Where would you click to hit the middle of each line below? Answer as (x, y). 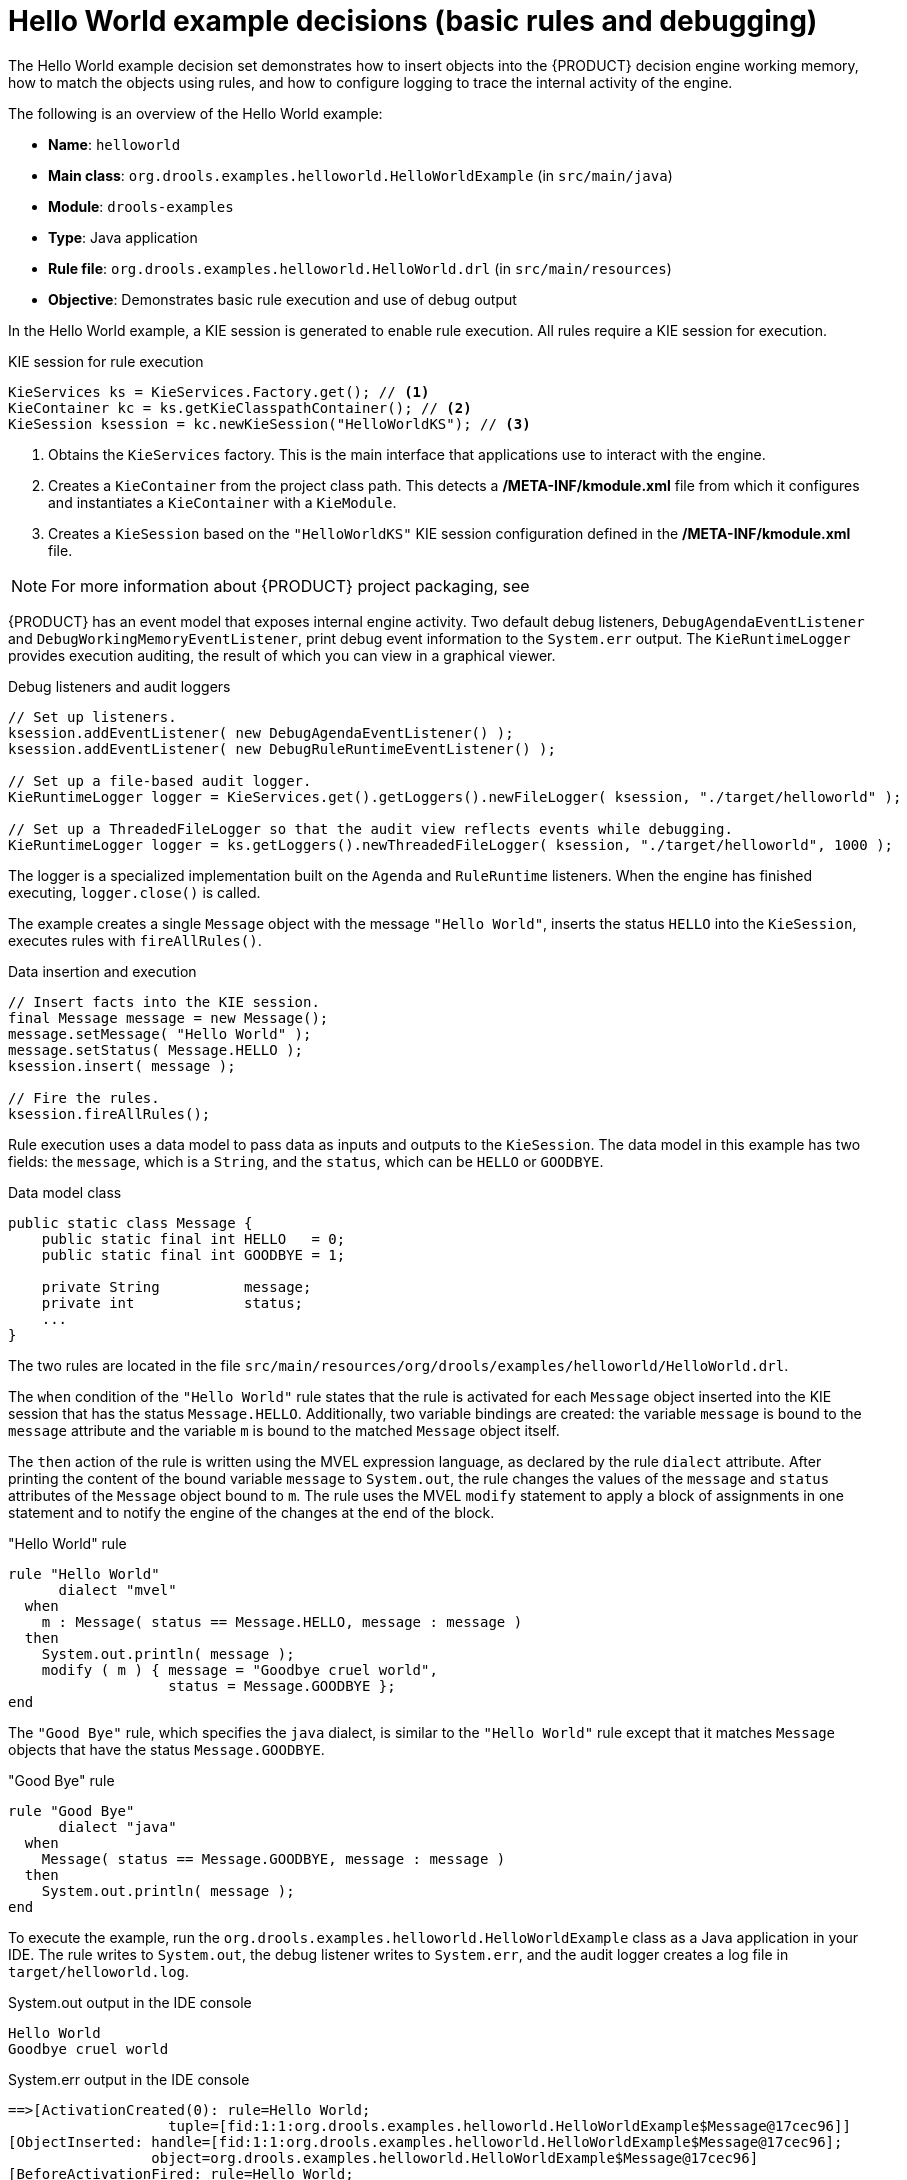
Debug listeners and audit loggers (119, 686)
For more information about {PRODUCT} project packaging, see (290, 585)
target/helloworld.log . (99, 1971)
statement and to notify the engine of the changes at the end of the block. (251, 1512)
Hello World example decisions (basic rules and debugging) (413, 21)
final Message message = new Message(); (168, 1017)
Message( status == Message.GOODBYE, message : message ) (273, 1858)
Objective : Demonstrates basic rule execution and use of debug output (282, 299)
